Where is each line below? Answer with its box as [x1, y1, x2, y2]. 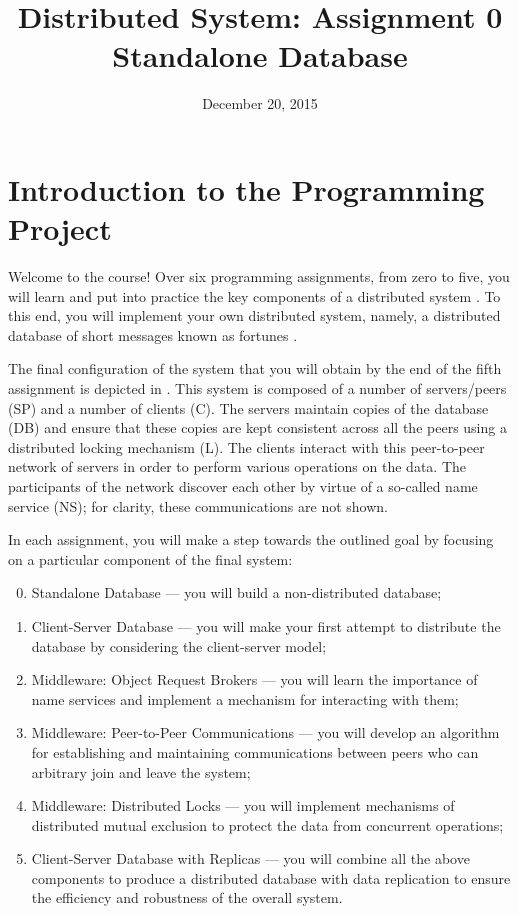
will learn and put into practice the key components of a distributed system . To [8, 285, 501, 306]
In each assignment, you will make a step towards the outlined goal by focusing [8, 529, 494, 550]
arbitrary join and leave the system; [31, 761, 251, 782]
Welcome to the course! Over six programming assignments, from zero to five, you [8, 266, 510, 287]
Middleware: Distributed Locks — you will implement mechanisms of [31, 795, 455, 816]
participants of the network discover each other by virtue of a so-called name [8, 475, 478, 496]
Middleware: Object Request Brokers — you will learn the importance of [31, 669, 478, 690]
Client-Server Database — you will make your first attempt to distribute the [31, 615, 501, 636]
